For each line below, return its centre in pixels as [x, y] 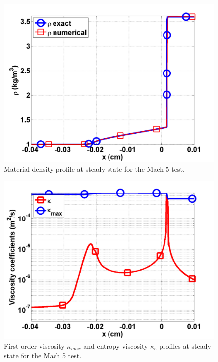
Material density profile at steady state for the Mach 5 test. [94, 169]
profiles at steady [185, 345]
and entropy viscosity [116, 345]
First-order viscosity [34, 345]
